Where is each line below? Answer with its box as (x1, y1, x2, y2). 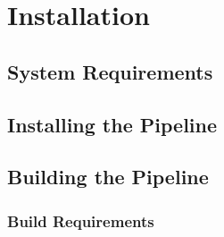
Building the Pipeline (7, 163, 209, 190)
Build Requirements (7, 209, 154, 232)
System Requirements (7, 57, 213, 85)
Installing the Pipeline (7, 110, 218, 138)
